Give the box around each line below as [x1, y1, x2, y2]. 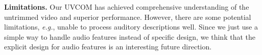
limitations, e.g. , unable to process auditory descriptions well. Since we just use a [4, 21, 258, 32]
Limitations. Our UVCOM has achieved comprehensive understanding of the [4, 2, 249, 12]
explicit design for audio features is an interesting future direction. [4, 41, 212, 52]
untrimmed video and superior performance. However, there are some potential [4, 11, 251, 22]
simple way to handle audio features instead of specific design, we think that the [4, 31, 255, 42]
